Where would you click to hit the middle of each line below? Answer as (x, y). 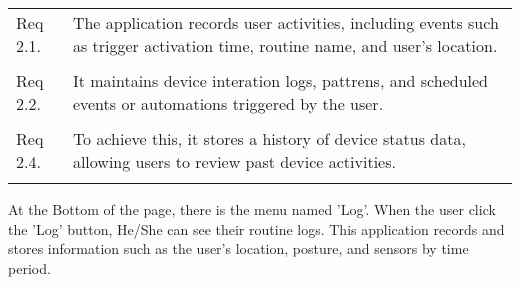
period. (29, 267)
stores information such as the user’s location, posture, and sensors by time (238, 248)
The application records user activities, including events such (285, 22)
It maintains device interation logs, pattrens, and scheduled (280, 80)
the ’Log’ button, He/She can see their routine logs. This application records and (256, 228)
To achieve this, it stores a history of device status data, (269, 138)
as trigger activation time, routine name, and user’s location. (285, 45)
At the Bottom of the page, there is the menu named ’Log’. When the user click (252, 209)
